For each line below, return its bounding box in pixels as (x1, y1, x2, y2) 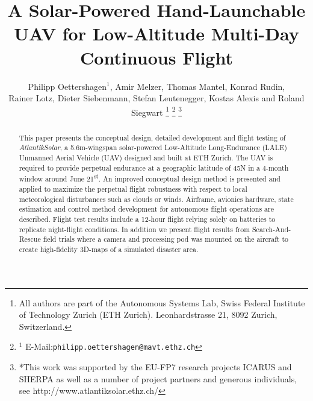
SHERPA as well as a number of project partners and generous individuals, (19, 372, 297, 385)
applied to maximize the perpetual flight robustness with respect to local (19, 183, 247, 194)
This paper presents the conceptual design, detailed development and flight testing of (19, 132, 286, 142)
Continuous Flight (80, 45, 233, 69)
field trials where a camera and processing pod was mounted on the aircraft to (43, 234, 289, 244)
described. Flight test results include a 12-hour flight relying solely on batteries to (19, 213, 276, 224)
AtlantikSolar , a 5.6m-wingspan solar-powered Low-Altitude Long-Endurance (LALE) (19, 142, 287, 153)
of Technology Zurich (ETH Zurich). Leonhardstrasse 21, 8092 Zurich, (19, 308, 277, 321)
